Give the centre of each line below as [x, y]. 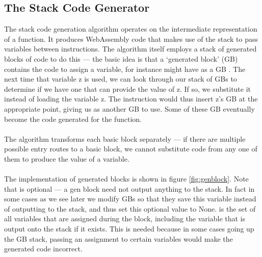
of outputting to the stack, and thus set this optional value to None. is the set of [130, 208]
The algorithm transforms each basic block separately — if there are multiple [125, 138]
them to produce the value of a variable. [67, 158]
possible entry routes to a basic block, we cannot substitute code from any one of [131, 149]
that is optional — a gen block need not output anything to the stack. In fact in [129, 188]
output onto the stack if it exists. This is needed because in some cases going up [129, 229]
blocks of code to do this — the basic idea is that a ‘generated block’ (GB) [121, 58]
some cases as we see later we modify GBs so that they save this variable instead [130, 199]
